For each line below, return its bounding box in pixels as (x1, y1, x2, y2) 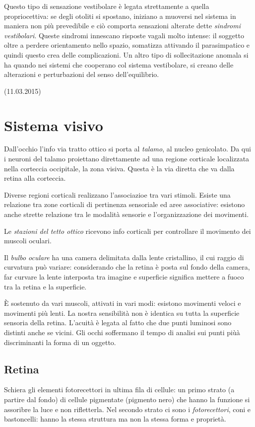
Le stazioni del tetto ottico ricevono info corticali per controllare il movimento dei (4, 225, 251, 236)
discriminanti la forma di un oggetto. (4, 337, 116, 347)
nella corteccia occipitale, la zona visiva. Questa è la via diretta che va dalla (4, 163, 235, 173)
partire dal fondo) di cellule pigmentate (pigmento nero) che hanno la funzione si (4, 394, 250, 404)
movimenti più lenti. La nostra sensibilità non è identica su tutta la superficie (4, 307, 240, 318)
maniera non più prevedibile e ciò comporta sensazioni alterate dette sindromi (4, 20, 241, 31)
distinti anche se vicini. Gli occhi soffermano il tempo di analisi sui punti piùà (4, 327, 240, 337)
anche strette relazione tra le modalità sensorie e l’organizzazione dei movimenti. (4, 209, 249, 219)
